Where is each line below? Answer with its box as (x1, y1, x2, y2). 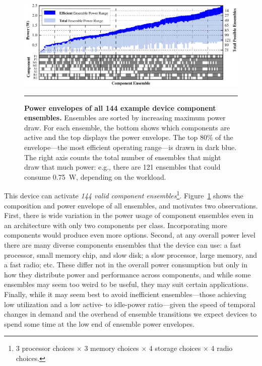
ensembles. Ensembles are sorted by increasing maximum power (24, 112, 226, 123)
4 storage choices (149, 343, 201, 353)
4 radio (211, 343, 233, 353)
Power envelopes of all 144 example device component (24, 102, 216, 113)
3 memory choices (84, 343, 139, 353)
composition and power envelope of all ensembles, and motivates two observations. (4, 200, 258, 210)
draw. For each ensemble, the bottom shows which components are (24, 122, 230, 132)
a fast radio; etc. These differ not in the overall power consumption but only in (4, 259, 247, 270)
